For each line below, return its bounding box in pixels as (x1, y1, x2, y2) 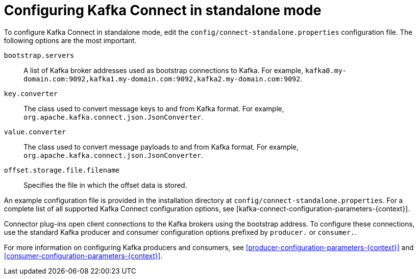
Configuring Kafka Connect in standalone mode (4, 2, 321, 19)
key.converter (4, 89, 58, 98)
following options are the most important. (4, 36, 137, 45)
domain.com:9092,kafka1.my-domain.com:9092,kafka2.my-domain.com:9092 (24, 75, 300, 83)
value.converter (4, 127, 66, 136)
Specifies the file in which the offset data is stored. (24, 180, 187, 189)
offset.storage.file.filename (4, 166, 120, 174)
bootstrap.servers (4, 51, 74, 59)
